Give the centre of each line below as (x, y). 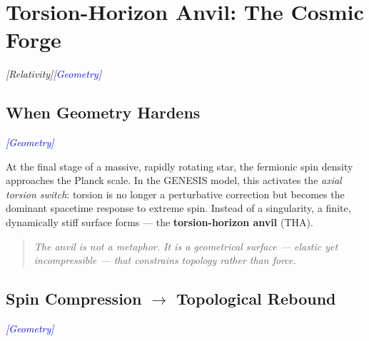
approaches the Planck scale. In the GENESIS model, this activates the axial (174, 180)
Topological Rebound (256, 299)
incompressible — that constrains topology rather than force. (165, 260)
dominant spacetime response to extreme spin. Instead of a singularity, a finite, (178, 208)
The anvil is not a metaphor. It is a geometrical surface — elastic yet (186, 246)
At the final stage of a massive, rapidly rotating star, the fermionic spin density (180, 166)
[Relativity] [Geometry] (54, 74)
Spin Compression (74, 299)
